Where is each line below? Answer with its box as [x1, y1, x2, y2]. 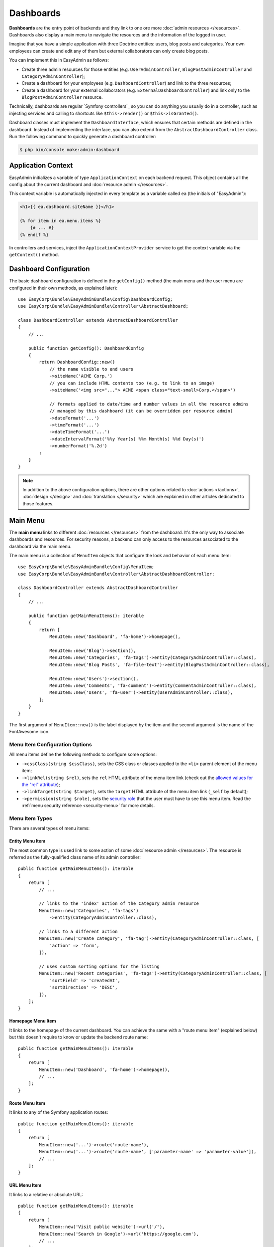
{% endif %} [19, 232, 49, 237]
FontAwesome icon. [9, 729, 50, 735]
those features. [22, 500, 54, 506]
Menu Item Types [9, 815, 52, 822]
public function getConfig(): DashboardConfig [28, 345, 144, 351]
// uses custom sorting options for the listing [39, 963, 160, 969]
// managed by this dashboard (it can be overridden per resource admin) [49, 408, 233, 414]
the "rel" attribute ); [21, 781, 60, 788]
